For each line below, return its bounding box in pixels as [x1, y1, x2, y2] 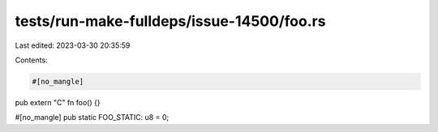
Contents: [15, 55, 48, 65]
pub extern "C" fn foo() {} [15, 97, 101, 107]
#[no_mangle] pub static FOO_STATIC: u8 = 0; [15, 113, 170, 122]
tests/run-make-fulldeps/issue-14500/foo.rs [15, 12, 326, 30]
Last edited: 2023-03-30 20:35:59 [15, 40, 131, 50]
